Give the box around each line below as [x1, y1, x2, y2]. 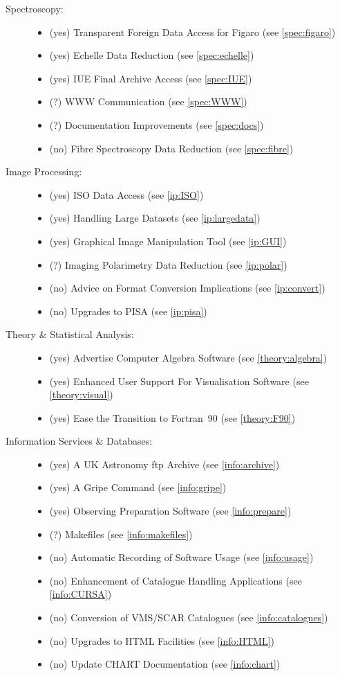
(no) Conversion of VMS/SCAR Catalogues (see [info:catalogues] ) [49, 610, 328, 625]
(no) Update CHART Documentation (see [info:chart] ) [49, 657, 281, 671]
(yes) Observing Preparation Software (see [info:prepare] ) [49, 504, 292, 518]
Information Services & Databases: [6, 434, 153, 448]
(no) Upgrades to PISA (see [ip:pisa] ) [49, 303, 207, 318]
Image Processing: [6, 164, 82, 179]
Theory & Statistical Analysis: [6, 327, 134, 341]
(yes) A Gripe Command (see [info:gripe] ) [49, 480, 227, 495]
